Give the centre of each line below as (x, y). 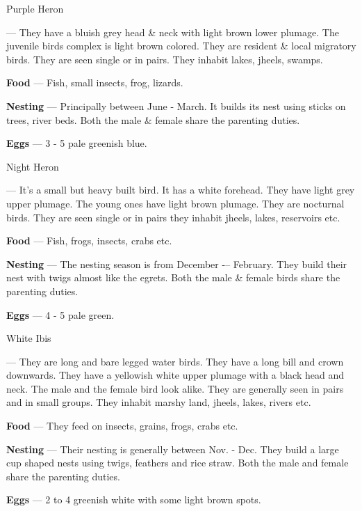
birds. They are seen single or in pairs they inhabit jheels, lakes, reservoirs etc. (173, 217)
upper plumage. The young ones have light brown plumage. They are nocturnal (175, 203)
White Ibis (29, 338)
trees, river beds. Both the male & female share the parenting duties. (153, 119)
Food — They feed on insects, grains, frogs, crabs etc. (122, 426)
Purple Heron (35, 8)
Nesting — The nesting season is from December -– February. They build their (177, 264)
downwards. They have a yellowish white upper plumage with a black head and (175, 375)
